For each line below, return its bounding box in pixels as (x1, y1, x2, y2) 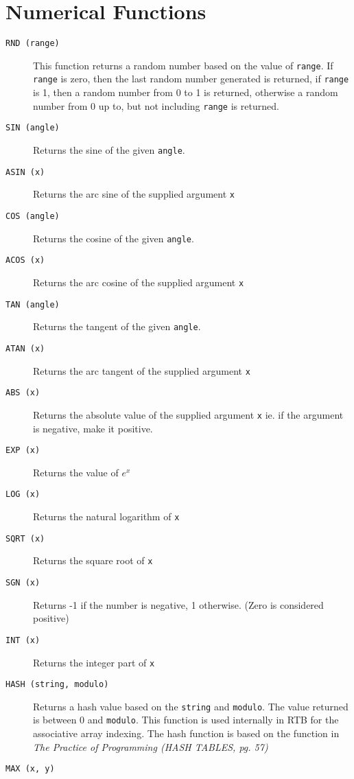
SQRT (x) (5, 533, 45, 544)
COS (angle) (5, 211, 60, 221)
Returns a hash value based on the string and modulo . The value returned (33, 699, 349, 713)
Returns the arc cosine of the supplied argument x (33, 275, 244, 289)
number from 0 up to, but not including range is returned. (33, 98, 279, 113)
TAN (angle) (5, 299, 60, 310)
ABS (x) (5, 388, 40, 398)
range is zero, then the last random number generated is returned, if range (33, 71, 349, 86)
